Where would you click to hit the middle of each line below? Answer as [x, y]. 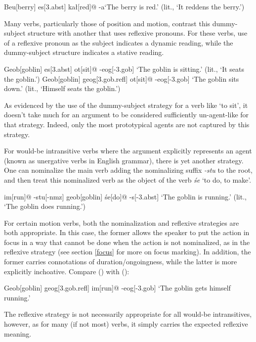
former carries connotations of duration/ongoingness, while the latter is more [121, 262]
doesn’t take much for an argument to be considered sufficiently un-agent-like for [127, 115]
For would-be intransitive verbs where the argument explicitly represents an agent [128, 151]
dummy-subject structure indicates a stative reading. [84, 52]
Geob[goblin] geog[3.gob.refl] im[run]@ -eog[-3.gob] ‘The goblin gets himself [117, 288]
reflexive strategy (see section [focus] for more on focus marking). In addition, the [128, 252]
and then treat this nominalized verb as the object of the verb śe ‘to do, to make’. [128, 179]
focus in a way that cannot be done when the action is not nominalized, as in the [127, 242]
